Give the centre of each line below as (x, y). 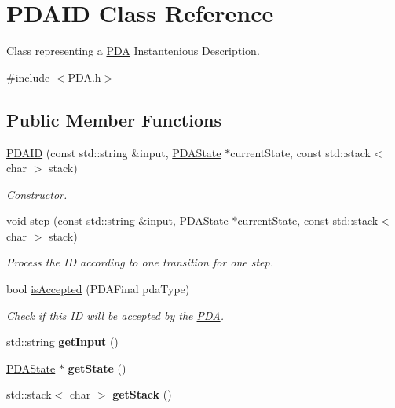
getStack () (142, 394)
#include (28, 77)
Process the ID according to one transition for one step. (140, 262)
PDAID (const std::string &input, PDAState (114, 152)
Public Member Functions (114, 119)
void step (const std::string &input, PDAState (117, 221)
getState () (97, 368)
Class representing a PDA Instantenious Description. (133, 51)
